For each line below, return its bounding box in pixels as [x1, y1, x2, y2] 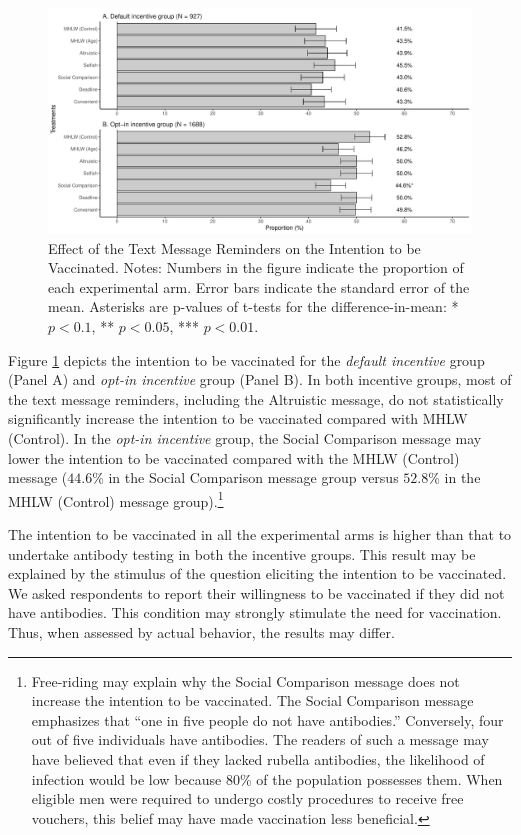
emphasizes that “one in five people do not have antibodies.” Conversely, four [31, 709, 504, 730]
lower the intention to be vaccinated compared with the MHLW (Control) [8, 447, 460, 468]
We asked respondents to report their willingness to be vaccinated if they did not [8, 582, 505, 603]
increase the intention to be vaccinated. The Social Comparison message [31, 690, 474, 711]
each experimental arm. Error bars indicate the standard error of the [48, 276, 470, 297]
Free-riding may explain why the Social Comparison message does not [31, 670, 460, 691]
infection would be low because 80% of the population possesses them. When [31, 768, 503, 789]
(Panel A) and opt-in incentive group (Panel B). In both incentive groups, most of [8, 369, 512, 390]
